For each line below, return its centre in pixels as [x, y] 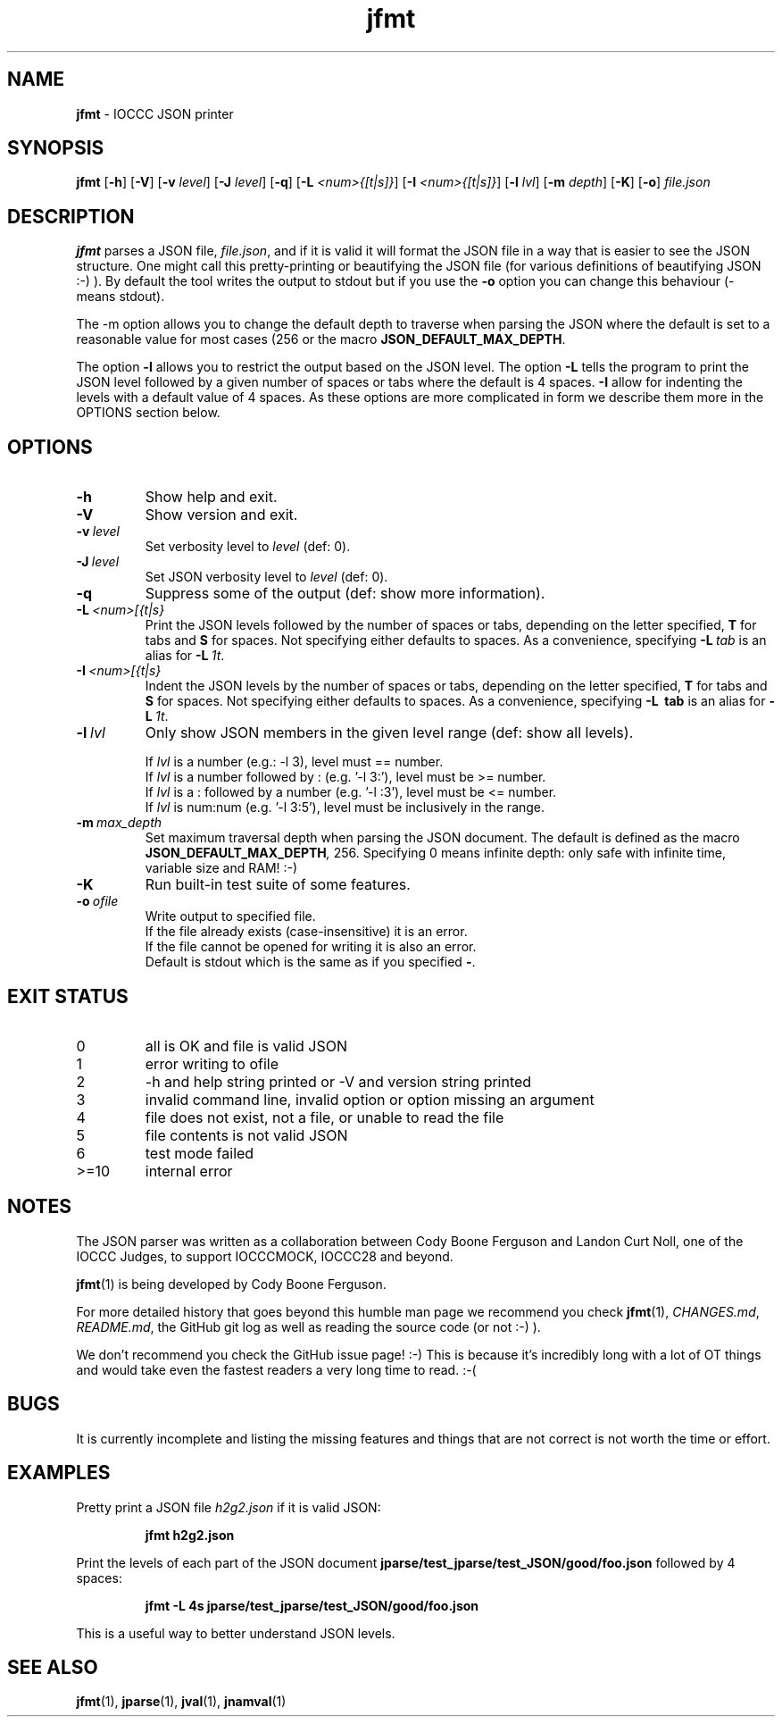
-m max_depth [119, 823]
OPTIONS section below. [148, 413]
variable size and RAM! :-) [221, 868]
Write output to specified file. [230, 916]
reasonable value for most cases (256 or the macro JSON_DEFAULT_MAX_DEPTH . [321, 339]
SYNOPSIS [56, 148]
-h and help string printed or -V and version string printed [338, 1081]
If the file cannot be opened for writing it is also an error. [311, 947]
